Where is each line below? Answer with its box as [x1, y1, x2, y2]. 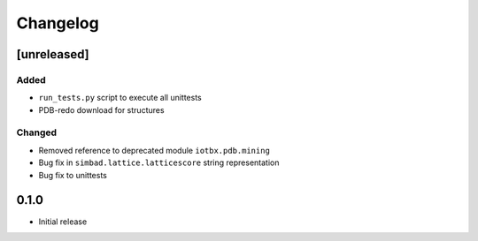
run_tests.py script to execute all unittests [38, 93, 203, 103]
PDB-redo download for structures [38, 104, 165, 115]
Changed [16, 126, 58, 139]
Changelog [16, 13, 99, 33]
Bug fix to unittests [38, 169, 108, 180]
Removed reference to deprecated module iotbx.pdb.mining [38, 145, 270, 155]
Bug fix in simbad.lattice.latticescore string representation [38, 157, 280, 168]
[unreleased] [16, 47, 90, 62]
